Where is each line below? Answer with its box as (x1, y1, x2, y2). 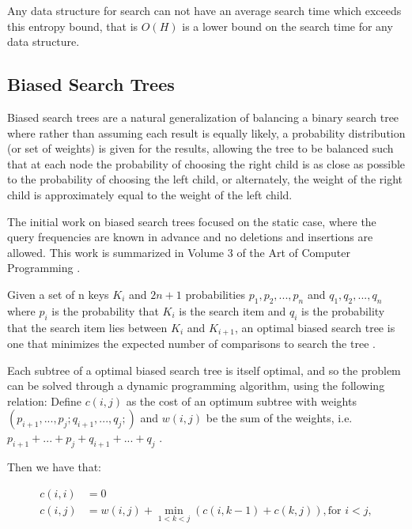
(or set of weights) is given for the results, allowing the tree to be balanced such (7, 140, 394, 157)
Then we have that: (7, 459, 101, 475)
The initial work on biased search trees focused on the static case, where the (7, 213, 376, 229)
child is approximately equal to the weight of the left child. (7, 186, 293, 202)
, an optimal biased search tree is (235, 319, 395, 335)
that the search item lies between (7, 319, 168, 335)
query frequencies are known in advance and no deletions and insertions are (7, 229, 373, 245)
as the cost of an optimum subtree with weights (126, 392, 357, 409)
